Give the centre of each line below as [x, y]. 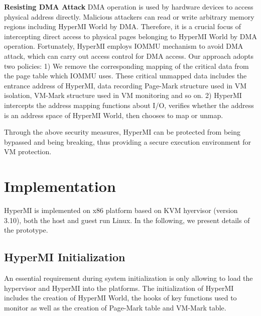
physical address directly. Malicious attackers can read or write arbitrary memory [129, 16]
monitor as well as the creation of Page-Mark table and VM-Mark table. [115, 307]
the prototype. [26, 230]
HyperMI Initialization [65, 257]
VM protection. [28, 151]
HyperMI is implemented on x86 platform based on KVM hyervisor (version [121, 210]
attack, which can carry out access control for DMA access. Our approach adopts [129, 56]
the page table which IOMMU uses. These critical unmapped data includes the [125, 76]
